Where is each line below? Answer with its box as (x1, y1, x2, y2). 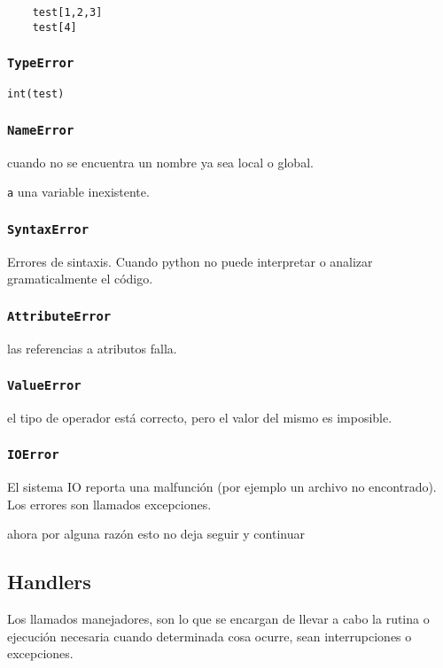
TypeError (7, 56, 74, 71)
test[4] (32, 20, 77, 34)
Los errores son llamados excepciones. (7, 494, 212, 513)
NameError (7, 122, 74, 137)
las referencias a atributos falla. (7, 338, 177, 357)
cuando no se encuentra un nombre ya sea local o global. (7, 152, 314, 171)
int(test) (7, 88, 65, 101)
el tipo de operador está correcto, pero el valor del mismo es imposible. (7, 408, 392, 426)
